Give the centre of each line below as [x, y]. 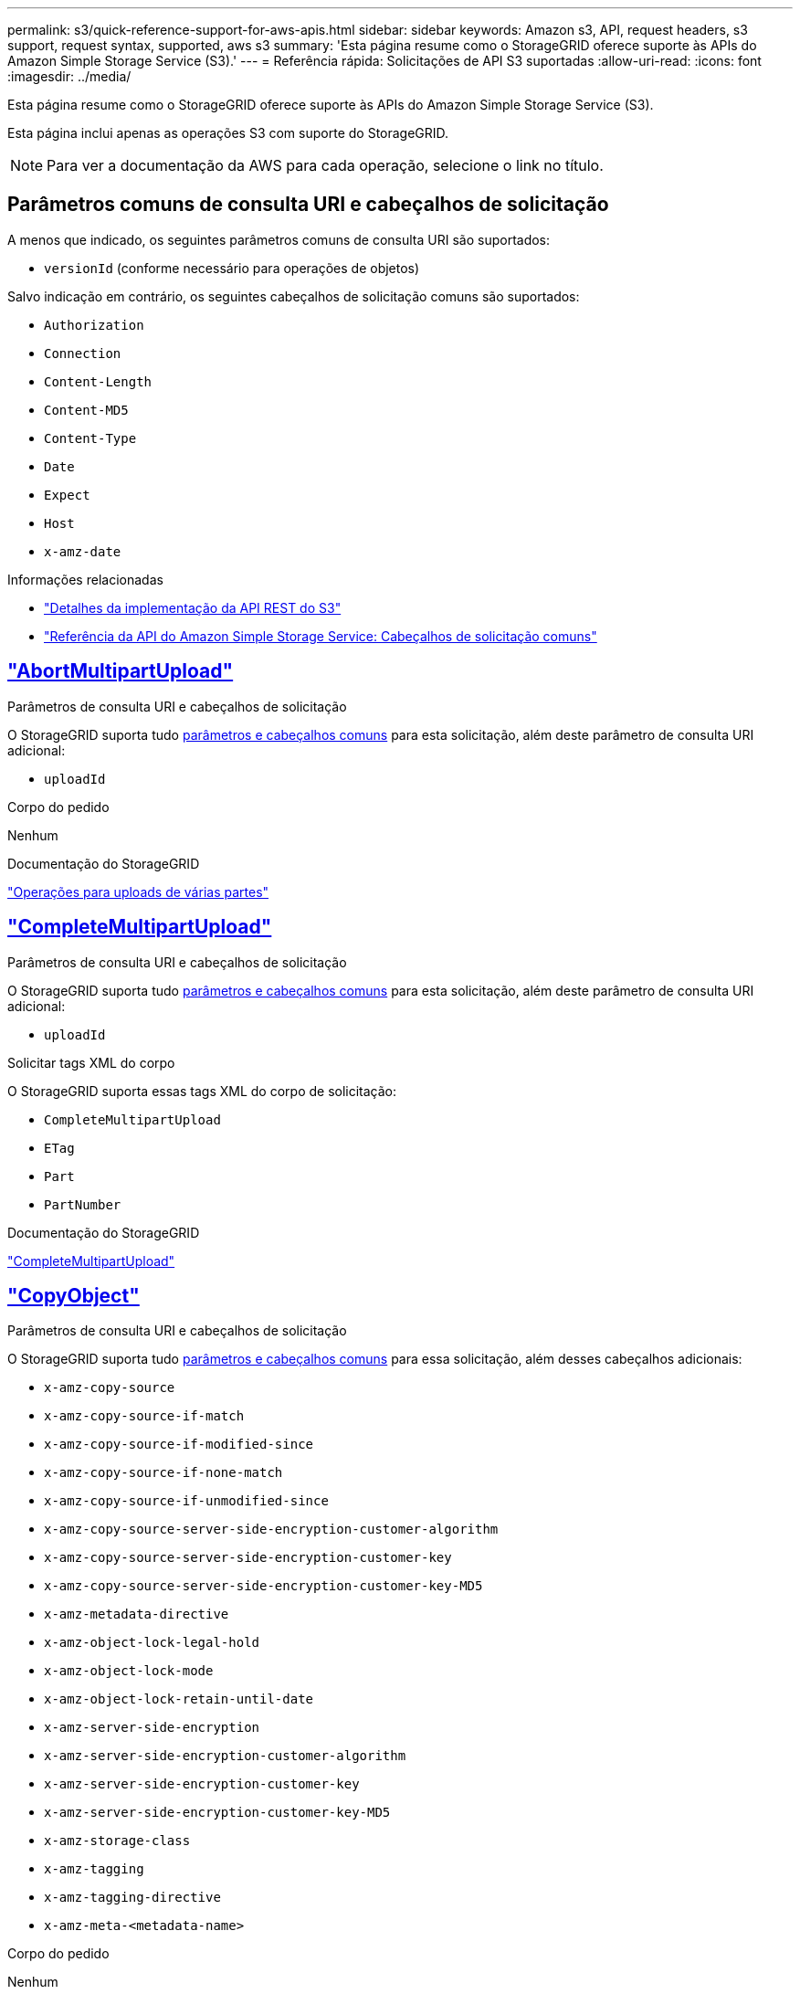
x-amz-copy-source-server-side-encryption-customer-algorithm [271, 1530]
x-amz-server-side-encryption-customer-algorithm [225, 1756]
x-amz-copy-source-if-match [144, 1416]
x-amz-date [83, 551]
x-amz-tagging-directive [132, 1898]
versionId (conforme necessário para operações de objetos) [232, 268]
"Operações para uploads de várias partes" [138, 891]
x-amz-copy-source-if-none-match [163, 1473]
